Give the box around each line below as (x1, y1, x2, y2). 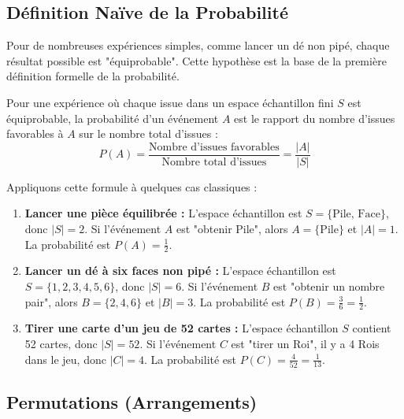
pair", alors (24, 293, 78, 310)
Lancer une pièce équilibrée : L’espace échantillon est (24, 205, 302, 221)
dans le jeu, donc (24, 350, 106, 367)
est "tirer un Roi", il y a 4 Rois (231, 336, 380, 352)
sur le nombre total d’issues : (79, 125, 218, 142)
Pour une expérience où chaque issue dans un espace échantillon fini (6, 94, 334, 110)
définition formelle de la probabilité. (6, 68, 180, 84)
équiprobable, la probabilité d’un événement (6, 109, 219, 126)
